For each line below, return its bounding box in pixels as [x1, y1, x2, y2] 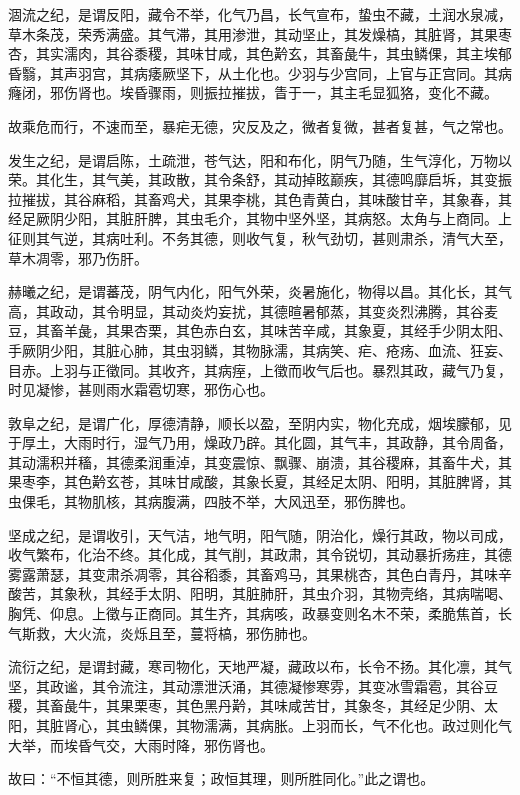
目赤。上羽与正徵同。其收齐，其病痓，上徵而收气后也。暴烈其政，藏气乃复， [8, 359, 512, 380]
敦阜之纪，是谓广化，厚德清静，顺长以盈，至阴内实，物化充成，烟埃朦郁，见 [8, 412, 512, 433]
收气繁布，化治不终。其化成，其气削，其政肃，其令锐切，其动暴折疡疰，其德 [8, 544, 512, 565]
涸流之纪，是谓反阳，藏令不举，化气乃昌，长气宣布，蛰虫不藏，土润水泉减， [8, 4, 512, 24]
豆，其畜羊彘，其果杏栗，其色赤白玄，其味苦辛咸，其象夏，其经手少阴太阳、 [8, 320, 512, 341]
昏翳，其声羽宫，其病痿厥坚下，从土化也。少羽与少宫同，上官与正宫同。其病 [8, 62, 512, 83]
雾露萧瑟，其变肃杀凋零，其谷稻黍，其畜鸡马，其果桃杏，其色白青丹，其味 [8, 563, 498, 584]
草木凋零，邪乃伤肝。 [8, 247, 148, 268]
